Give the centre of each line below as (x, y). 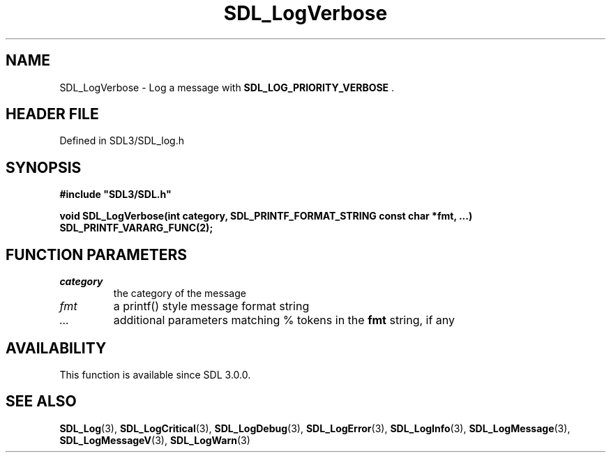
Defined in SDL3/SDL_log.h (122, 141)
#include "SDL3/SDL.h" (115, 194)
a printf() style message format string (211, 306)
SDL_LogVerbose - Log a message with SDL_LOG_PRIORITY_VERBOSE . (227, 87)
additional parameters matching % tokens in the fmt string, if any (284, 320)
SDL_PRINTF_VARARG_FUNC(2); (136, 228)
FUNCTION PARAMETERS (96, 254)
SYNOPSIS (44, 167)
